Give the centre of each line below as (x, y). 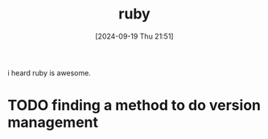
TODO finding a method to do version (134, 106)
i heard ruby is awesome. (49, 72)
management (53, 123)
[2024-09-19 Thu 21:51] (134, 36)
